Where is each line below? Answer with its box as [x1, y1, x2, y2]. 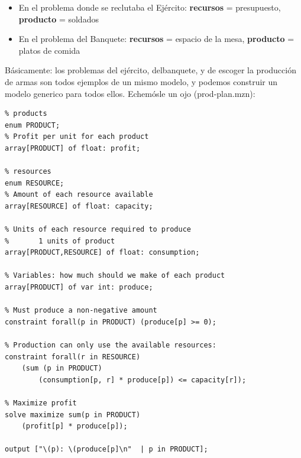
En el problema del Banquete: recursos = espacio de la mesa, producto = [18, 33, 294, 45]
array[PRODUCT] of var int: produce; [5, 283, 153, 292]
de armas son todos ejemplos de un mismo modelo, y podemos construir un [5, 75, 278, 87]
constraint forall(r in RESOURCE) [5, 352, 141, 361]
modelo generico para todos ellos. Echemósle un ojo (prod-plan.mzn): [5, 87, 255, 99]
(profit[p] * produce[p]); [21, 422, 128, 431]
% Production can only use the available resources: [5, 341, 216, 350]
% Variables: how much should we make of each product [5, 271, 225, 280]
